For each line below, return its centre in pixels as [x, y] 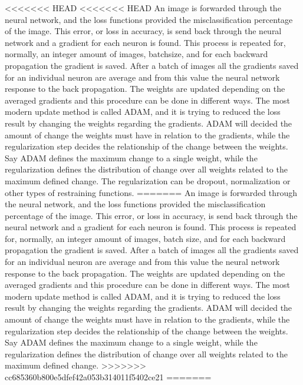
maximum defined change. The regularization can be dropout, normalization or [148, 180]
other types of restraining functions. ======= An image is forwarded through [151, 192]
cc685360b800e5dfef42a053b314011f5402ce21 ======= [108, 377]
